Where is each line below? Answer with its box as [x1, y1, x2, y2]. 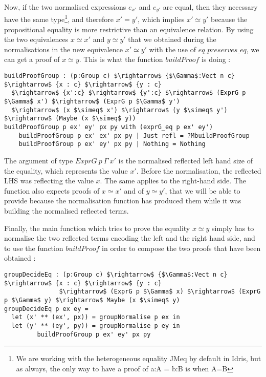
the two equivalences [4, 34, 69, 45]
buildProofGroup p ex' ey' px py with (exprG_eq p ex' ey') [4, 123, 213, 131]
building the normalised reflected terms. [4, 205, 129, 216]
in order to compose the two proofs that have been [102, 242, 261, 253]
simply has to [212, 222, 254, 233]
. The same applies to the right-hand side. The [100, 175, 246, 186]
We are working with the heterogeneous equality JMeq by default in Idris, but [16, 353, 261, 364]
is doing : [202, 54, 231, 65]
